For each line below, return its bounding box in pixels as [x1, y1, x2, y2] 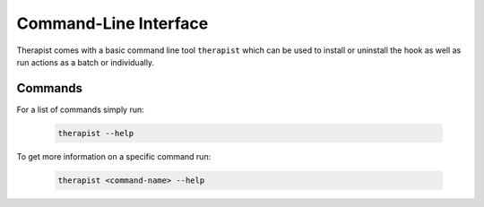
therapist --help [57, 128, 134, 138]
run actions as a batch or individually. [16, 56, 155, 67]
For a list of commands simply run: [16, 104, 145, 115]
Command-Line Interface [16, 13, 209, 33]
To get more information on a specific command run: [16, 151, 212, 161]
